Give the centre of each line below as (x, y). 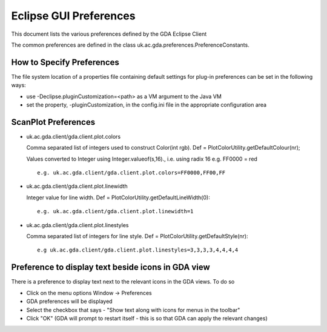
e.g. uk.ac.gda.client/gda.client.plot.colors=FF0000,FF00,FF (131, 173)
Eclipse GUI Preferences (73, 16)
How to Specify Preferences (65, 62)
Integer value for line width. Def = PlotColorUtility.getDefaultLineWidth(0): (118, 198)
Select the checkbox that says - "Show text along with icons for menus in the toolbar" (133, 310)
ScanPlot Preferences (53, 122)
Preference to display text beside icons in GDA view (111, 267)
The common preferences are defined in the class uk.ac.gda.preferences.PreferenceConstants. (130, 45)
